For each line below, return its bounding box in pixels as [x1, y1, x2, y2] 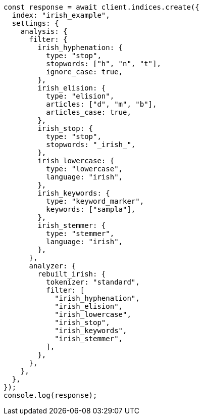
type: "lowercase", [46, 165, 123, 173]
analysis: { [20, 27, 68, 35]
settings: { [12, 19, 59, 27]
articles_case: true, [46, 108, 131, 116]
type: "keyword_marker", [46, 197, 144, 205]
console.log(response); [4, 391, 97, 399]
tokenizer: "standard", [46, 278, 140, 286]
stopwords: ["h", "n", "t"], [46, 60, 161, 68]
